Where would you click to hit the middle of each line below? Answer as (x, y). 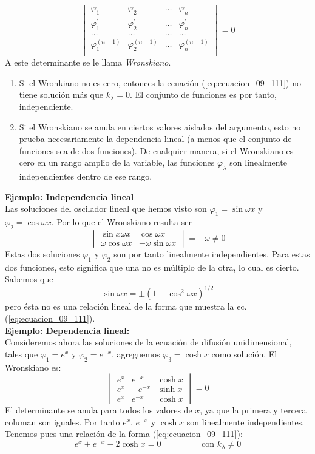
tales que (22, 354)
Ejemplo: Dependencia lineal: (67, 330)
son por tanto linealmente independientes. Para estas (212, 253)
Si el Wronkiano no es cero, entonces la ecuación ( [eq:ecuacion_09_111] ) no (160, 82)
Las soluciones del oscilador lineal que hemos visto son (106, 208)
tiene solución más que (61, 94)
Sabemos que (29, 279)
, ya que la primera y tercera (253, 410)
